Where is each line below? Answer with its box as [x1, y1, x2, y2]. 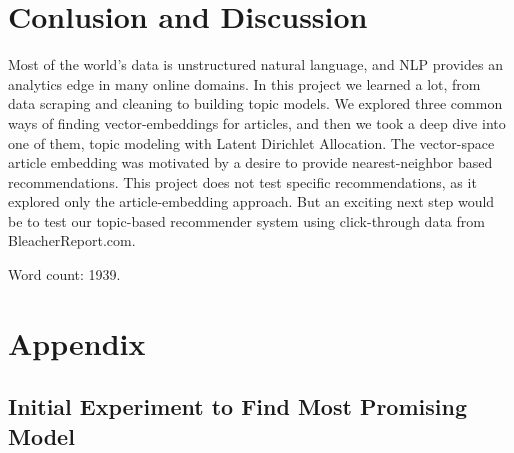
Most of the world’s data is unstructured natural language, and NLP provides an [8, 54, 503, 75]
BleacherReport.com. [8, 230, 136, 251]
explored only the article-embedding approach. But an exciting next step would [8, 191, 495, 212]
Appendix [8, 322, 146, 363]
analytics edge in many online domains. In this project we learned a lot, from [8, 73, 481, 94]
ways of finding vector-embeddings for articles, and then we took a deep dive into [8, 112, 506, 133]
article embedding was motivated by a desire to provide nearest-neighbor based [8, 152, 493, 173]
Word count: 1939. [8, 264, 121, 285]
